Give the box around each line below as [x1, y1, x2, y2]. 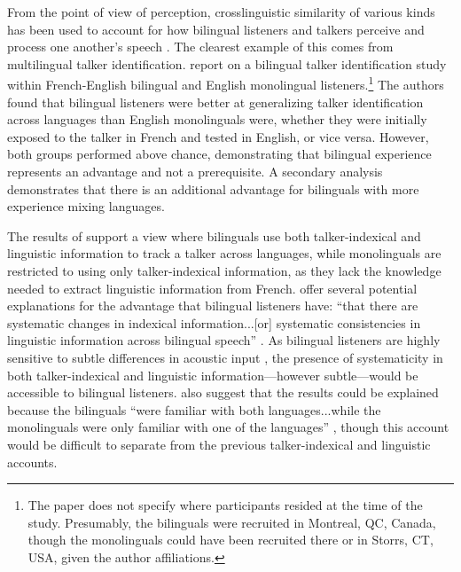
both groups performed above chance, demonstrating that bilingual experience [7, 145, 432, 163]
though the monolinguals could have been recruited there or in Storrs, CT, [27, 530, 434, 549]
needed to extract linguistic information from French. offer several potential [7, 278, 418, 297]
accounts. [7, 452, 58, 471]
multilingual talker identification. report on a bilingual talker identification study [7, 54, 447, 73]
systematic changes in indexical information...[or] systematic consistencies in [7, 313, 421, 332]
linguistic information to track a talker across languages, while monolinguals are [7, 244, 441, 262]
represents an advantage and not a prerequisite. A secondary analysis [7, 162, 383, 180]
